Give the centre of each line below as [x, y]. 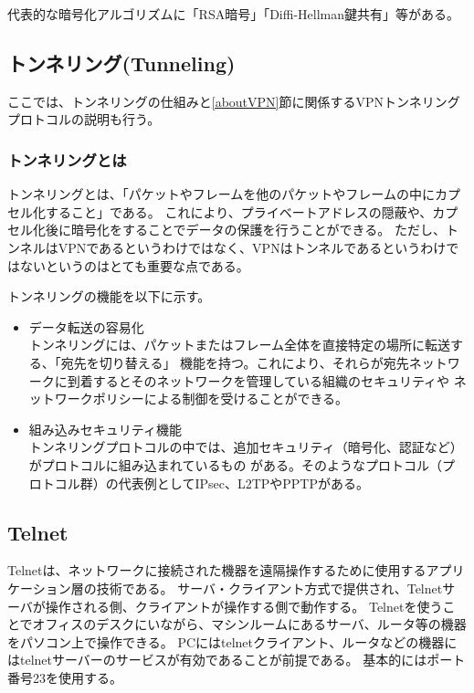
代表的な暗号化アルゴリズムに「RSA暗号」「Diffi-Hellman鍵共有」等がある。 [234, 14]
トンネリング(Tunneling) [121, 63]
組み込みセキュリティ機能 [105, 429]
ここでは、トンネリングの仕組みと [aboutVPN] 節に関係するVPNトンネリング [234, 101]
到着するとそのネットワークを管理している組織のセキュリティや [258, 380]
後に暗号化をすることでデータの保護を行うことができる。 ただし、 [245, 230]
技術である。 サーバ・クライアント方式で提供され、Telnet [269, 588]
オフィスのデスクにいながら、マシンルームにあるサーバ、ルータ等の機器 [249, 624]
